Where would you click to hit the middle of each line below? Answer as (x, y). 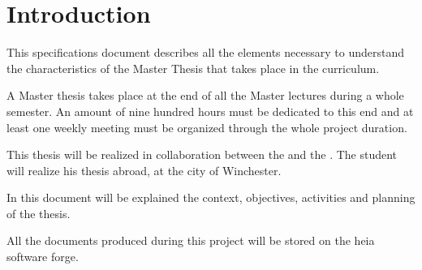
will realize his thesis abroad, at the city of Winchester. (144, 170)
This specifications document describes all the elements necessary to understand (205, 52)
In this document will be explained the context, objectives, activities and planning (211, 197)
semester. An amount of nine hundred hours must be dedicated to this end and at (210, 111)
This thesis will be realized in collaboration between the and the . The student (202, 154)
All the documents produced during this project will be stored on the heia (191, 240)
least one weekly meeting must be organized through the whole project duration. (207, 127)
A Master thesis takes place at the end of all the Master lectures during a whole (205, 95)
